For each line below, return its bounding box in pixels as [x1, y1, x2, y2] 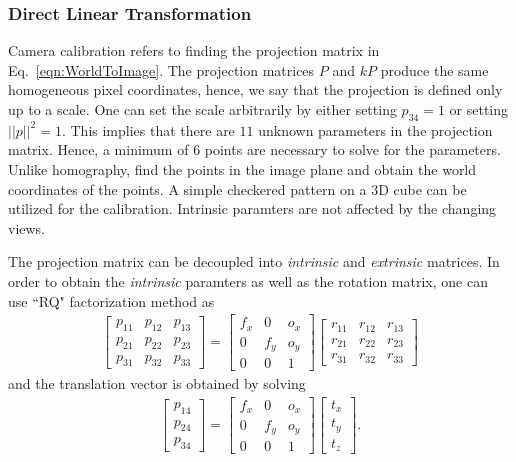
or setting [449, 99, 509, 119]
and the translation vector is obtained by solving [8, 373, 306, 394]
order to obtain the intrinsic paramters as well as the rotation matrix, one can [8, 270, 488, 291]
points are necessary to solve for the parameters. [204, 139, 501, 160]
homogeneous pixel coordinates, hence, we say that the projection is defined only [8, 79, 503, 100]
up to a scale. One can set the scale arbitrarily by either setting [8, 99, 397, 119]
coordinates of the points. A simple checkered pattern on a [8, 178, 367, 199]
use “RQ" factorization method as [8, 290, 215, 311]
